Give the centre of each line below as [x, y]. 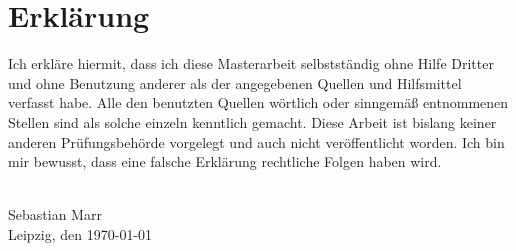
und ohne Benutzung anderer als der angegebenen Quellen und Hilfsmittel [235, 82]
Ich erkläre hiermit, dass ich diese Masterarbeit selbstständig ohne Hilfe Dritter [251, 63]
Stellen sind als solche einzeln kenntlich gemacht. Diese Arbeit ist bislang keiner [252, 121]
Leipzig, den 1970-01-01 [80, 233]
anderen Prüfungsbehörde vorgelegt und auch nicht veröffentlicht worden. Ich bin [256, 141]
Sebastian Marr [55, 214]
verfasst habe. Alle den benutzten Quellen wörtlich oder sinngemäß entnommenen [258, 102]
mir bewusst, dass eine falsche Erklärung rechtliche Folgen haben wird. [225, 161]
